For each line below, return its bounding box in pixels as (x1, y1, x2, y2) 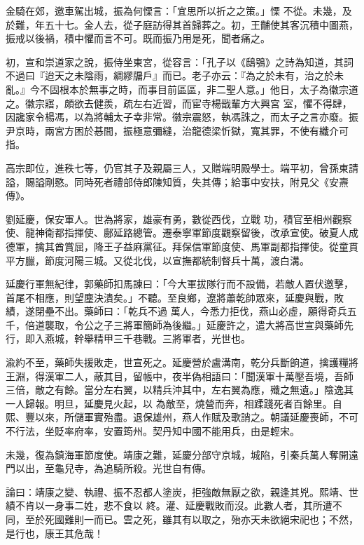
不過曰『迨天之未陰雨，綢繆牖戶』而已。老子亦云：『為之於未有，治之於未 (6, 68, 344, 83)
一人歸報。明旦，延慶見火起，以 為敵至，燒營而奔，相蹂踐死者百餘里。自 (6, 396, 342, 410)
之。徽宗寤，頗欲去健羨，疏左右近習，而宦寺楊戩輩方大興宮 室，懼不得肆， (6, 95, 352, 110)
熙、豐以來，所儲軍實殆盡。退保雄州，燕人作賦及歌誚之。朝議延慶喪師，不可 (6, 410, 358, 424)
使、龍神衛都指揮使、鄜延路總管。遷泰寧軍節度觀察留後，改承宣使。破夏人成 (6, 225, 358, 240)
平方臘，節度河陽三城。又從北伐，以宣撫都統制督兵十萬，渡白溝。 (6, 253, 309, 267)
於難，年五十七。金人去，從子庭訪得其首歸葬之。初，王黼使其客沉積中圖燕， (6, 17, 358, 32)
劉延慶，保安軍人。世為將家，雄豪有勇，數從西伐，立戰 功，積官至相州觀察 (6, 211, 352, 226)
